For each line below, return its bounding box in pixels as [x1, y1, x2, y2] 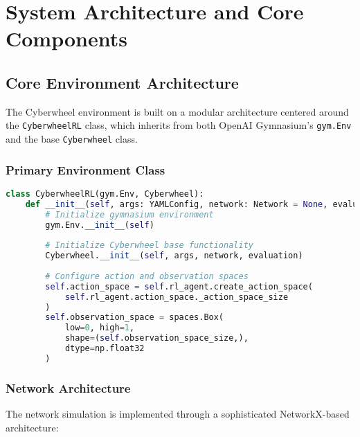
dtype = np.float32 [64, 344, 145, 354]
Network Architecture [6, 379, 131, 396]
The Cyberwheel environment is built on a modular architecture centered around [6, 104, 349, 118]
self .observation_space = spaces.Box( [45, 312, 224, 323]
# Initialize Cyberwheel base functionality [45, 240, 253, 251]
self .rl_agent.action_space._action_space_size [64, 292, 289, 302]
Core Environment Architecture [6, 71, 239, 93]
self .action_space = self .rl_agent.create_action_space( [45, 281, 313, 292]
